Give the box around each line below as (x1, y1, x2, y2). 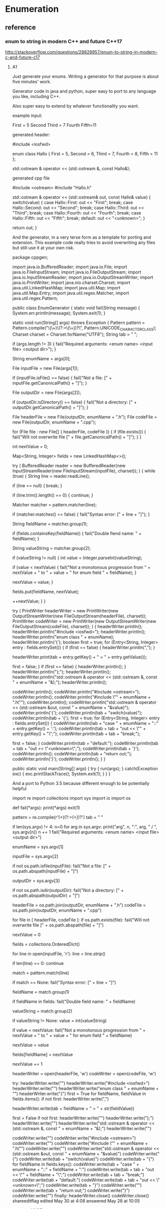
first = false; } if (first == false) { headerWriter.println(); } (12, 663, 127, 669)
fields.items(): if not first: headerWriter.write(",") (12, 1096, 109, 1102)
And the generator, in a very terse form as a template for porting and (12, 234, 151, 240)
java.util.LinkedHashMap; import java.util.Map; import (12, 284, 121, 290)
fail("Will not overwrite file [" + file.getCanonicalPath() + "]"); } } (12, 434, 142, 440)
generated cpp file (12, 175, 50, 181)
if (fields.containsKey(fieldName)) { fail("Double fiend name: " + (12, 530, 142, 536)
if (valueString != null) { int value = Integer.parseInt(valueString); (12, 555, 143, 561)
